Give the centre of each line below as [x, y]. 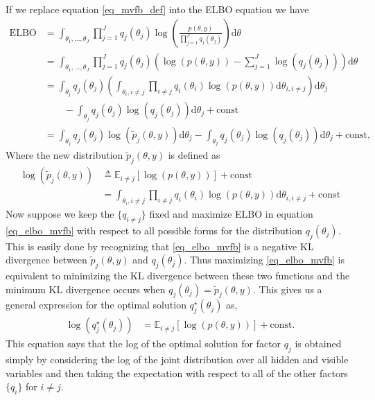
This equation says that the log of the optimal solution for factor [143, 344]
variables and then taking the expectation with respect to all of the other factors [177, 373]
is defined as [194, 155]
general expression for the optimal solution [96, 305]
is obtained [318, 344]
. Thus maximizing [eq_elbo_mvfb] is [264, 260]
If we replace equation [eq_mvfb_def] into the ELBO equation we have [157, 9]
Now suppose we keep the [60, 213]
